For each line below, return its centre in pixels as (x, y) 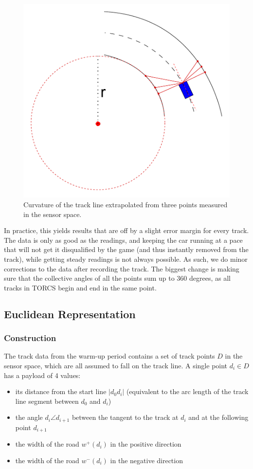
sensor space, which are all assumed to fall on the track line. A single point (116, 366)
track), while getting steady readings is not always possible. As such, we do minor (126, 259)
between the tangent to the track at (125, 417)
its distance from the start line (61, 391)
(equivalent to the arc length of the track (187, 391)
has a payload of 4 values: (42, 375)
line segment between (47, 401)
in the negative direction (146, 460)
